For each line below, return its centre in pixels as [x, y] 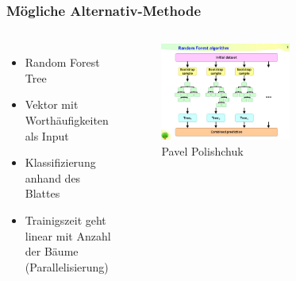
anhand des [53, 177]
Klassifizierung [60, 162]
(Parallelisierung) [67, 266]
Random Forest [62, 62]
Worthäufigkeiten [67, 120]
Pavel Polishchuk [202, 150]
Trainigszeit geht [65, 219]
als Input [47, 135]
